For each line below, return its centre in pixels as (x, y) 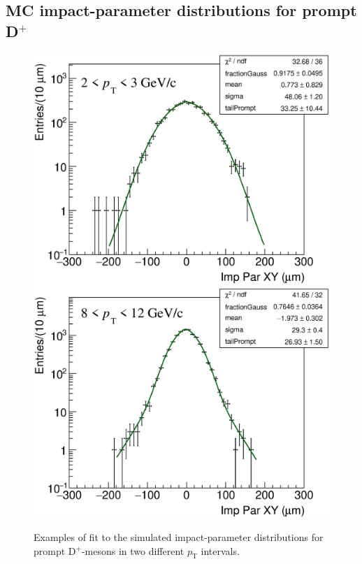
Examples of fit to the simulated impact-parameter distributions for (179, 536)
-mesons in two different (133, 550)
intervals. (220, 550)
